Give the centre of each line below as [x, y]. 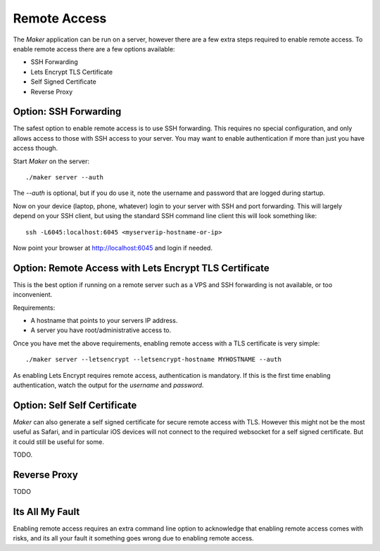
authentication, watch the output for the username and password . [108, 385]
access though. [36, 148]
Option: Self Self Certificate [75, 405]
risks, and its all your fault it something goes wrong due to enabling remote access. [134, 538]
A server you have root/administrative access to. [101, 330]
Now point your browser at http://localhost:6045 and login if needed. [113, 248]
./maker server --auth [65, 177]
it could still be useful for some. [59, 442]
